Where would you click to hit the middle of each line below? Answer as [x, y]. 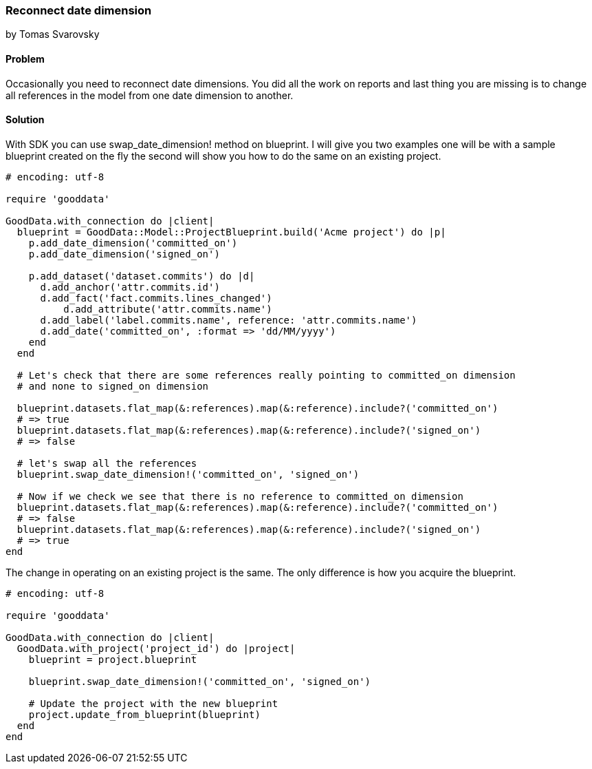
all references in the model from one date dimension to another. [150, 95]
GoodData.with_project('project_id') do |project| [156, 648]
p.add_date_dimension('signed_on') [124, 254]
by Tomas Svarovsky [53, 34]
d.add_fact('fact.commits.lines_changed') [156, 298]
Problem [25, 59]
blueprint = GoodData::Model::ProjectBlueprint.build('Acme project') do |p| [231, 232]
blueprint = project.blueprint [113, 659]
